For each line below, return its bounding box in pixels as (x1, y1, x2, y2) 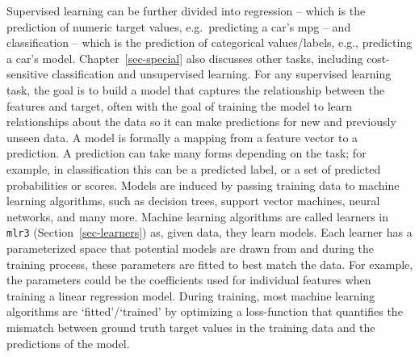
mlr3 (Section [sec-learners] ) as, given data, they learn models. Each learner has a (6, 224, 413, 241)
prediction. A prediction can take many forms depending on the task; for (6, 145, 367, 162)
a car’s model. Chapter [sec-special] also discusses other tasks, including (6, 49, 363, 66)
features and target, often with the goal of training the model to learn (6, 97, 353, 114)
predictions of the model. (6, 334, 130, 351)
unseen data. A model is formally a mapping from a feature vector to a (6, 128, 358, 145)
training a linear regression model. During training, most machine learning (6, 287, 375, 304)
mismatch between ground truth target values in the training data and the (6, 318, 375, 335)
